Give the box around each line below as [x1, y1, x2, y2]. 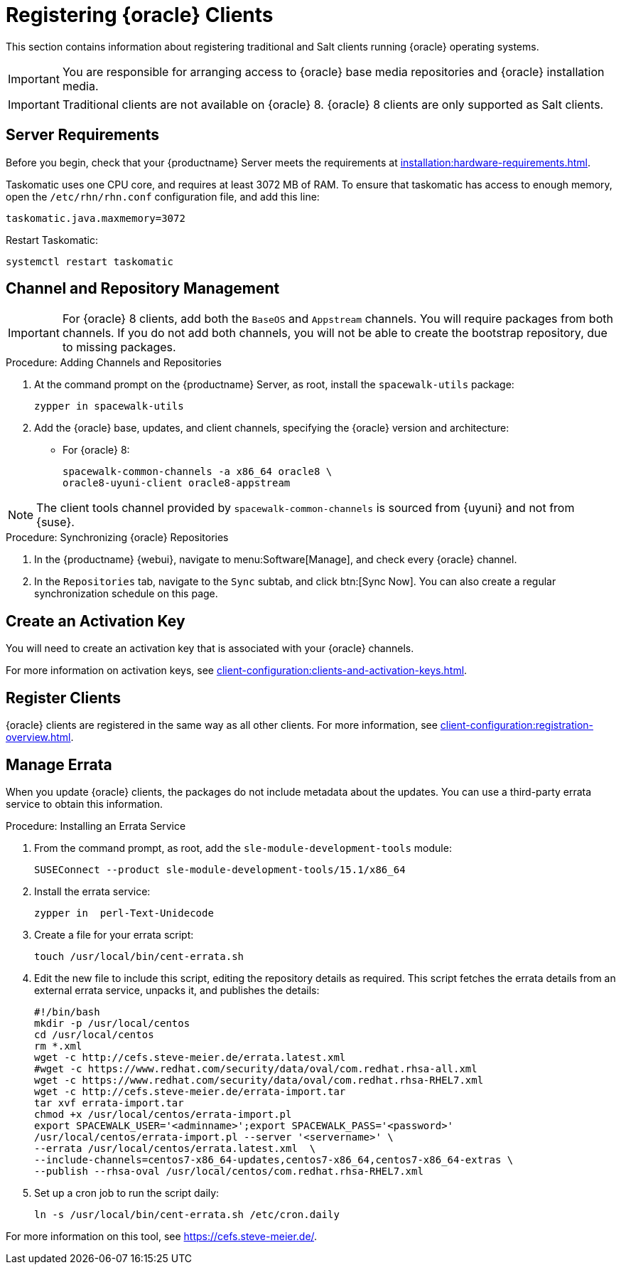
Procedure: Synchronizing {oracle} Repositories [6, 531, 229, 544]
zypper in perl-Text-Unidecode [34, 907, 214, 919]
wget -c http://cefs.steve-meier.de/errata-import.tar [34, 1085, 346, 1097]
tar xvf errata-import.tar [34, 1096, 184, 1109]
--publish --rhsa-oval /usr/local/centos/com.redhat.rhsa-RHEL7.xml [34, 1165, 423, 1177]
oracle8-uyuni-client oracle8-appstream [63, 477, 291, 489]
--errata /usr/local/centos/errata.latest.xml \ [34, 1142, 316, 1154]
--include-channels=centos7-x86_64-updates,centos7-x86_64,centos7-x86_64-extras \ [34, 1153, 514, 1165]
